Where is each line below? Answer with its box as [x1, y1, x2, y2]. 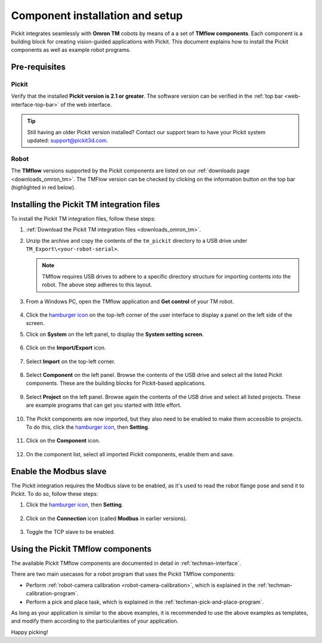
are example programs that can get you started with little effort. [26, 401, 182, 409]
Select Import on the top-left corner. [26, 358, 116, 365]
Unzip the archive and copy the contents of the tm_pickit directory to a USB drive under [26, 237, 247, 244]
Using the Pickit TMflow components [11, 543, 152, 554]
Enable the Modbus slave [11, 466, 107, 477]
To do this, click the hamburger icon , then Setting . [26, 423, 150, 431]
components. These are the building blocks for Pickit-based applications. [26, 379, 206, 387]
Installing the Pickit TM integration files [11, 199, 160, 209]
